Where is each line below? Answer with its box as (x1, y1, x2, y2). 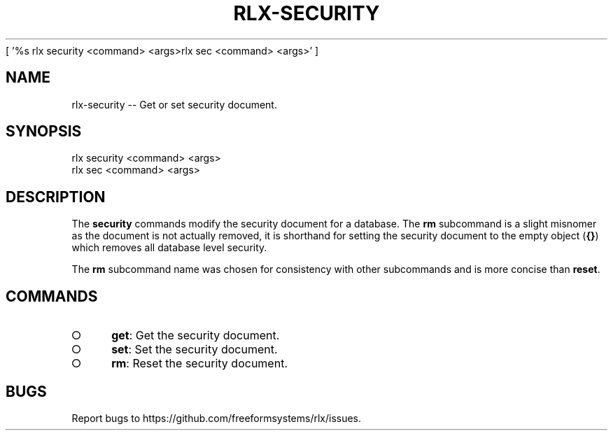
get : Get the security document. (111, 328, 280, 343)
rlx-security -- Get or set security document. (71, 98, 277, 111)
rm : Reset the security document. (111, 356, 288, 371)
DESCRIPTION (6, 188, 106, 206)
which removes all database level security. (71, 241, 267, 254)
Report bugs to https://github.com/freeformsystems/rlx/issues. (71, 412, 362, 424)
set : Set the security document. (111, 342, 278, 357)
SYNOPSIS (6, 122, 82, 141)
